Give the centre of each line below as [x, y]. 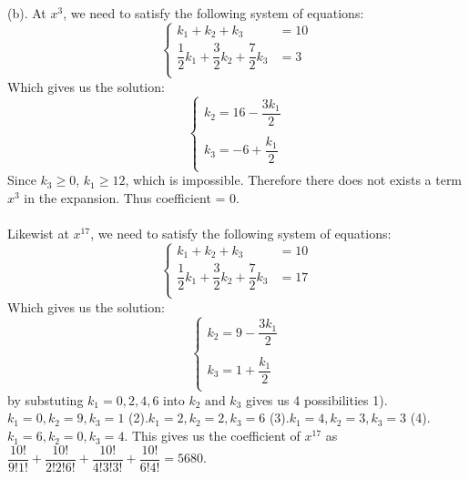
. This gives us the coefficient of [212, 436]
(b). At [27, 13]
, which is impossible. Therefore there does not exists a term [294, 180]
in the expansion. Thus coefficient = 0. [132, 197]
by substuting [46, 399]
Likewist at [38, 233]
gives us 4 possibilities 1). [316, 399]
